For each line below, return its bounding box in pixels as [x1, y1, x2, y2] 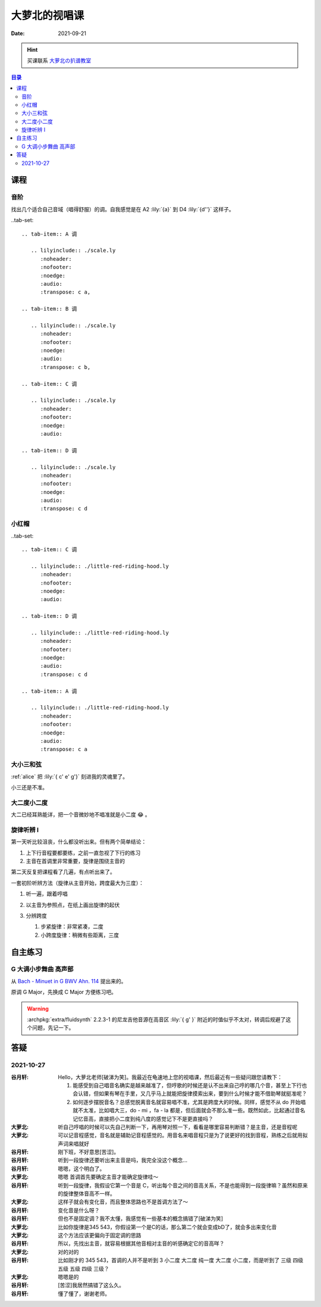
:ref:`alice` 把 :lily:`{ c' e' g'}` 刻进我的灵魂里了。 [11, 773, 128, 780]
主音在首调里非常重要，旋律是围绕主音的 [26, 857, 125, 864]
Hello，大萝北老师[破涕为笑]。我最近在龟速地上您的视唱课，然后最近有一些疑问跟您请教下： [58, 1073, 282, 1080]
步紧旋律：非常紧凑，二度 [40, 923, 103, 930]
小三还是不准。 [11, 783, 48, 791]
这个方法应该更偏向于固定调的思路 [58, 1231, 141, 1239]
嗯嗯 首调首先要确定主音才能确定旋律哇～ [58, 1173, 159, 1181]
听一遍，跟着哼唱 [26, 890, 68, 898]
